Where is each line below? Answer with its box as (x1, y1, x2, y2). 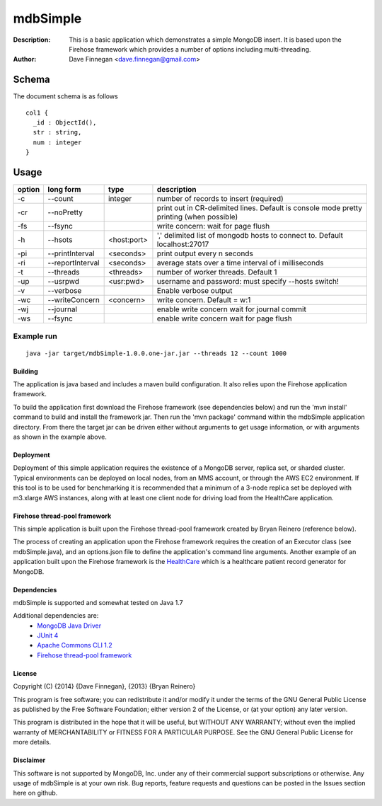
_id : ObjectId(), (33, 119, 97, 127)
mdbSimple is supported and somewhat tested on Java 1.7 (13, 598, 183, 606)
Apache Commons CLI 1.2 (37, 641, 112, 650)
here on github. (13, 789, 58, 798)
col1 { (25, 108, 49, 117)
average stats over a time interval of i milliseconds (156, 258, 324, 268)
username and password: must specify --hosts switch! (156, 277, 340, 287)
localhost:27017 (156, 239, 209, 249)
